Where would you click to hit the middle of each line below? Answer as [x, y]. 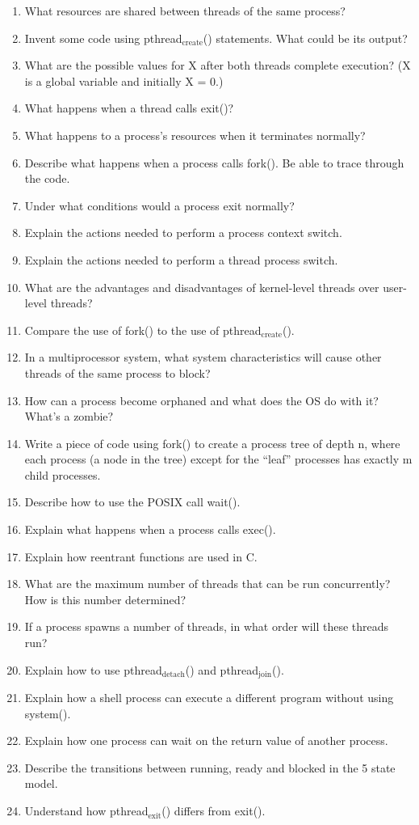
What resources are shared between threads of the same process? [185, 11]
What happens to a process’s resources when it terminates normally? [195, 135]
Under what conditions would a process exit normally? [159, 205]
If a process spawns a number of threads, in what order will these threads [207, 626]
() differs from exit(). [214, 811]
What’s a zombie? [69, 416]
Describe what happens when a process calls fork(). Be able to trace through [214, 162]
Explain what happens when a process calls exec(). [150, 529]
